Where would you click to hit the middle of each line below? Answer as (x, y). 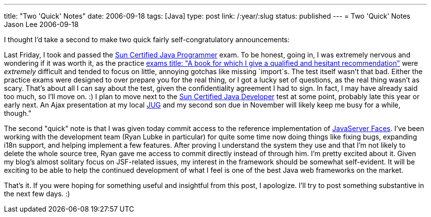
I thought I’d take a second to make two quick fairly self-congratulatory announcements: (147, 40)
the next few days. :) (37, 194)
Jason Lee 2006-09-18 (41, 24)
